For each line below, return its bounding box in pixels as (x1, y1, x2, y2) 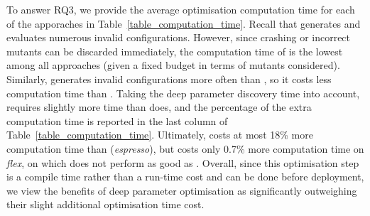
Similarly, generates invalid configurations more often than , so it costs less (6, 71, 332, 86)
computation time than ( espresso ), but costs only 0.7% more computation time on (6, 141, 364, 156)
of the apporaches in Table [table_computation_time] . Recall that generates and (6, 16, 361, 31)
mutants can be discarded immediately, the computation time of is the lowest (6, 43, 343, 58)
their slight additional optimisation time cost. (6, 197, 205, 212)
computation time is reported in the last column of (6, 113, 228, 128)
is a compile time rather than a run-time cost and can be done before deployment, (6, 169, 364, 184)
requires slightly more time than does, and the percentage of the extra (6, 99, 312, 114)
